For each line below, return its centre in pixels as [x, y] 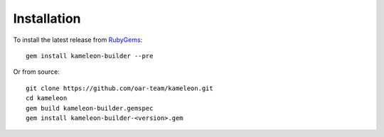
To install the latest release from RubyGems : [78, 40]
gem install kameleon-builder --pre [90, 56]
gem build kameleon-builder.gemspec [90, 108]
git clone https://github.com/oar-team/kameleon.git [119, 88]
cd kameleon [47, 98]
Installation [47, 18]
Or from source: [37, 72]
